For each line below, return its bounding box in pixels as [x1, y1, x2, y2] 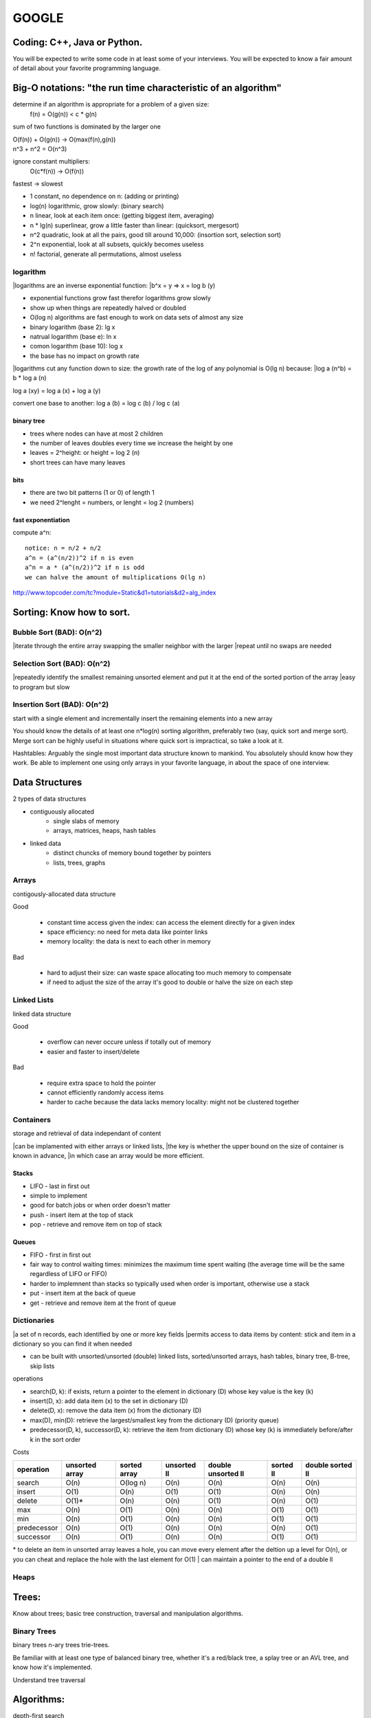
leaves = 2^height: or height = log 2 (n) [30, 449, 140, 457]
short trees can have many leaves [30, 458, 126, 467]
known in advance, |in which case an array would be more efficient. [12, 1152, 205, 1160]
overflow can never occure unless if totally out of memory [47, 1038, 212, 1046]
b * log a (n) [12, 374, 47, 382]
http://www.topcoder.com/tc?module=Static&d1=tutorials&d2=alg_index [12, 588, 216, 596]
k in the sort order [30, 1435, 81, 1443]
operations [12, 1374, 44, 1383]
